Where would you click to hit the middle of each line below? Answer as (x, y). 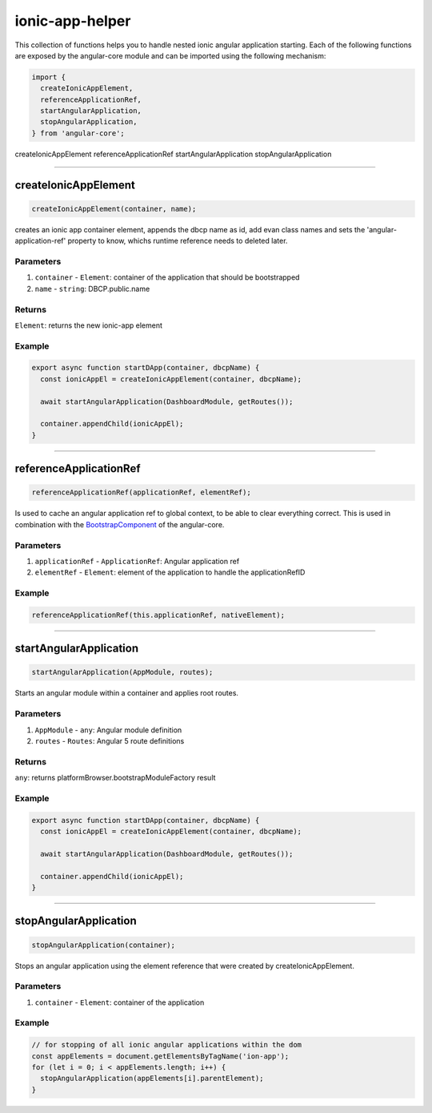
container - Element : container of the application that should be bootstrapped (167, 277)
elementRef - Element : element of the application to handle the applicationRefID (170, 572)
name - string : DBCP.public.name (92, 288)
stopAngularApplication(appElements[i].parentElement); (152, 1079)
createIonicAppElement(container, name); (114, 209)
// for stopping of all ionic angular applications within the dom (167, 1045)
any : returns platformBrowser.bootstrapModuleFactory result (115, 778)
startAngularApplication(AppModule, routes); (122, 672)
